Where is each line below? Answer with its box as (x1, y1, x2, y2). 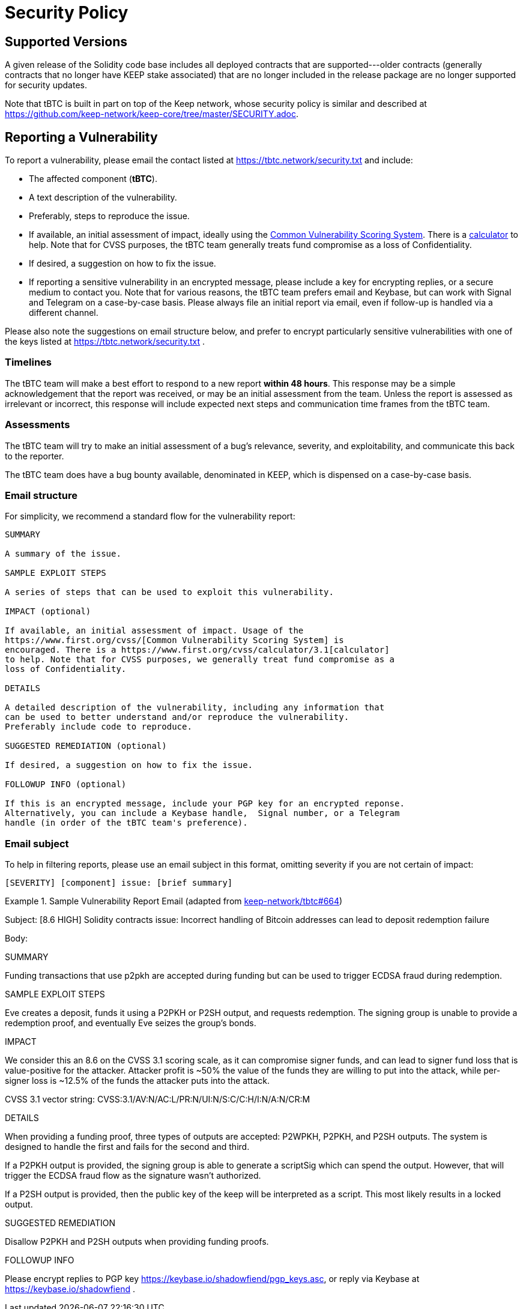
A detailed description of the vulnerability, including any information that (5, 703, 385, 713)
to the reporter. (5, 450, 64, 461)
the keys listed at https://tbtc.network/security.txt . (5, 336, 205, 347)
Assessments (5, 419, 70, 431)
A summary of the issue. (5, 549, 121, 559)
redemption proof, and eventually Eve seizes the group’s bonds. (5, 1018, 256, 1029)
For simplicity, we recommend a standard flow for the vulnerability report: (5, 511, 295, 522)
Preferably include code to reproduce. (5, 722, 192, 732)
